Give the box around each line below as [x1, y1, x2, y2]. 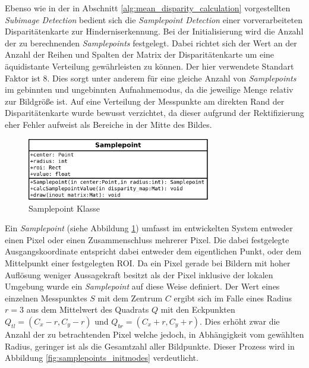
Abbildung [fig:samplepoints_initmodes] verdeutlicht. [5, 351, 198, 364]
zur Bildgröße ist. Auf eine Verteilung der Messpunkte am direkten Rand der [5, 95, 285, 107]
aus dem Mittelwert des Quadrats [26, 303, 149, 316]
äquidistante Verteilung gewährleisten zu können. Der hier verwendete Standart [5, 59, 294, 72]
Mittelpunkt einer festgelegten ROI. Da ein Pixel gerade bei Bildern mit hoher [5, 256, 291, 269]
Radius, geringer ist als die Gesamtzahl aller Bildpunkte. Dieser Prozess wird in [5, 339, 295, 352]
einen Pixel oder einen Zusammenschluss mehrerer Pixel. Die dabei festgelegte [5, 233, 289, 246]
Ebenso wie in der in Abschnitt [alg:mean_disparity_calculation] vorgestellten [5, 2, 291, 14]
